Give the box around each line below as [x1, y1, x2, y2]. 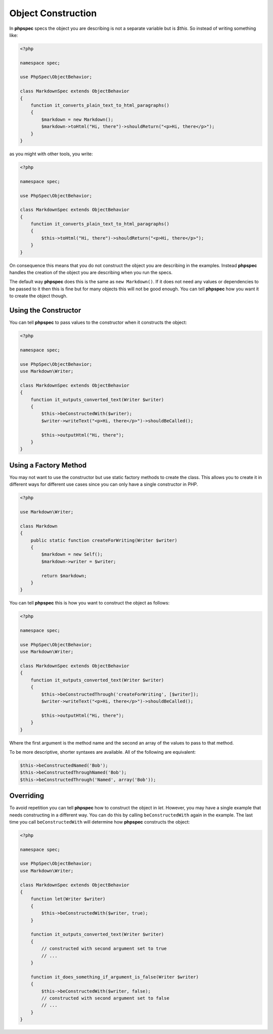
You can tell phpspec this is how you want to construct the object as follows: [9, 600, 170, 606]
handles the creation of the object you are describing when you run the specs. [9, 270, 173, 276]
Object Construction [9, 8, 97, 19]
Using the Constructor [9, 306, 81, 315]
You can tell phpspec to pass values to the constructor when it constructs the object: [9, 319, 187, 326]
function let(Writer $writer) [30, 896, 106, 902]
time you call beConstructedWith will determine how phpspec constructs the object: [9, 818, 190, 825]
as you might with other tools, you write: [9, 151, 93, 157]
